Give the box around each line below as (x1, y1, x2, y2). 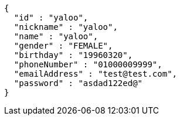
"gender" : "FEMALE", (13, 41, 113, 50)
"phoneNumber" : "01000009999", (13, 60, 162, 69)
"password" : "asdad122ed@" (13, 78, 143, 88)
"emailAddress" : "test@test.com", (13, 69, 178, 78)
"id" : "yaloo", (13, 13, 89, 22)
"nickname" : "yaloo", (13, 22, 118, 32)
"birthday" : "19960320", (13, 50, 133, 60)
